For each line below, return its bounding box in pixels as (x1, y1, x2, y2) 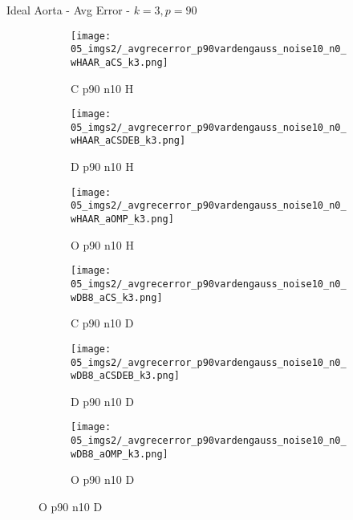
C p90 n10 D (71, 315, 134, 331)
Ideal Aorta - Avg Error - (6, 2, 130, 18)
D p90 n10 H (71, 158, 134, 175)
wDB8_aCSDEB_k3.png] (71, 370, 181, 382)
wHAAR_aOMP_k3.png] (71, 213, 174, 225)
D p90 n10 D (71, 392, 134, 409)
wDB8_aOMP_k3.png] (71, 448, 168, 460)
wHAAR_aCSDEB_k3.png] (71, 135, 186, 147)
